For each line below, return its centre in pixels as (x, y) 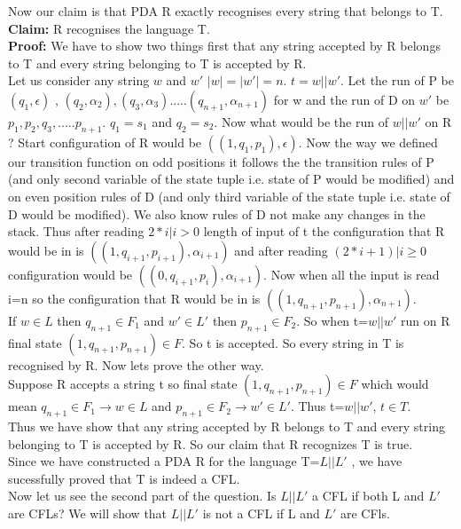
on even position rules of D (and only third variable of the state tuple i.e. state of (229, 196)
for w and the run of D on (344, 99)
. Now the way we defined (368, 142)
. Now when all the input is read (352, 274)
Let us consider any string (79, 80)
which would (395, 384)
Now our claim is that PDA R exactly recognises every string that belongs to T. (226, 11)
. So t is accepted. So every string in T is (293, 342)
